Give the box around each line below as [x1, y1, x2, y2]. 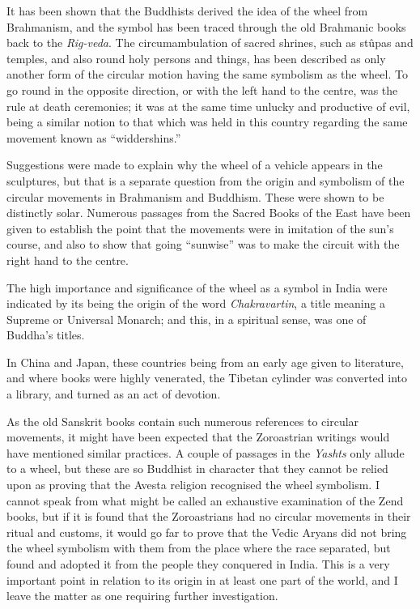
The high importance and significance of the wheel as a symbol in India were [6, 279, 388, 296]
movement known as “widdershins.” [6, 129, 181, 146]
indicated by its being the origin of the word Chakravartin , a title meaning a [6, 295, 386, 312]
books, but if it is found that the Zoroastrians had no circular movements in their [6, 508, 411, 525]
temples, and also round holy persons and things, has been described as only [6, 49, 386, 66]
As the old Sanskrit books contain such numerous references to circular [6, 412, 359, 429]
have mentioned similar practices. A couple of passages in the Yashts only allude [6, 444, 405, 461]
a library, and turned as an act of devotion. [6, 385, 221, 402]
